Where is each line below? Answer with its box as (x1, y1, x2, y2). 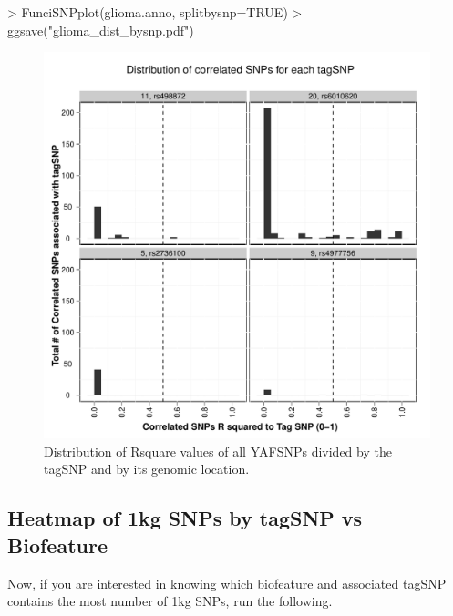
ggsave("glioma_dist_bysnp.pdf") (7, 20, 194, 39)
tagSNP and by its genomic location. (44, 459, 250, 478)
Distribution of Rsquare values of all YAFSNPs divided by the (44, 441, 392, 460)
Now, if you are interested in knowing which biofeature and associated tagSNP (7, 573, 447, 592)
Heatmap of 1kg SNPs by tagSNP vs (7, 504, 363, 532)
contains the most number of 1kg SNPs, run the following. (7, 591, 333, 611)
